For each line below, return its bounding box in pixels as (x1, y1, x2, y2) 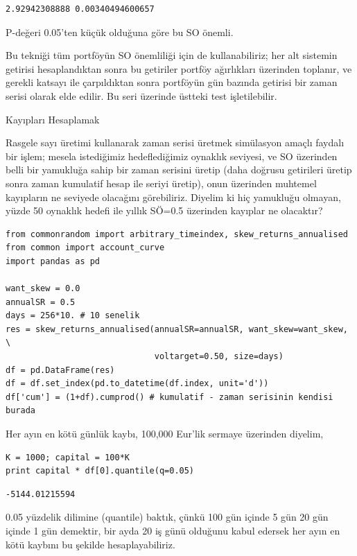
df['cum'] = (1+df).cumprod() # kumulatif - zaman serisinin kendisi (6, 392, 333, 402)
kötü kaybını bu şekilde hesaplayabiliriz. (6, 537, 175, 551)
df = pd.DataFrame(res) (6, 365, 115, 375)
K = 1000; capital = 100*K (6, 452, 130, 462)
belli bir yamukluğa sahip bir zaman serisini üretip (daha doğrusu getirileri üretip (6, 162, 352, 177)
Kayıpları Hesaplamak (6, 112, 100, 126)
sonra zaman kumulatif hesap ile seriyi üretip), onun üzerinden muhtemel (6, 175, 317, 190)
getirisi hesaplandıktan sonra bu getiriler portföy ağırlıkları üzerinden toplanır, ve (6, 61, 352, 76)
